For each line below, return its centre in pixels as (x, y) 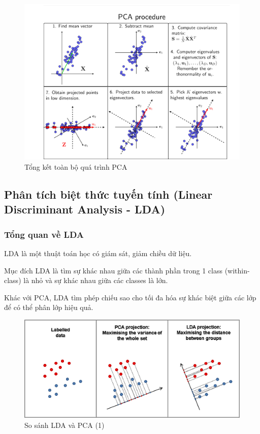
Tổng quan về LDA (44, 234)
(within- (237, 270)
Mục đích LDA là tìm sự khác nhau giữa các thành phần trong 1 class (113, 270)
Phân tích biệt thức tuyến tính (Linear (108, 194)
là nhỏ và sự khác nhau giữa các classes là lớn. (96, 280)
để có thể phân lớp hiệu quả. (49, 307)
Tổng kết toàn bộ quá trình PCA (76, 167)
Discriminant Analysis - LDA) (85, 209)
